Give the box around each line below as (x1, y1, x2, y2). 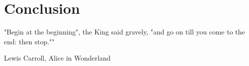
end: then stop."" (4, 36, 55, 46)
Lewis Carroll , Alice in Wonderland (4, 53, 111, 63)
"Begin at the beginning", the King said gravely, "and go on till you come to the (4, 27, 245, 37)
